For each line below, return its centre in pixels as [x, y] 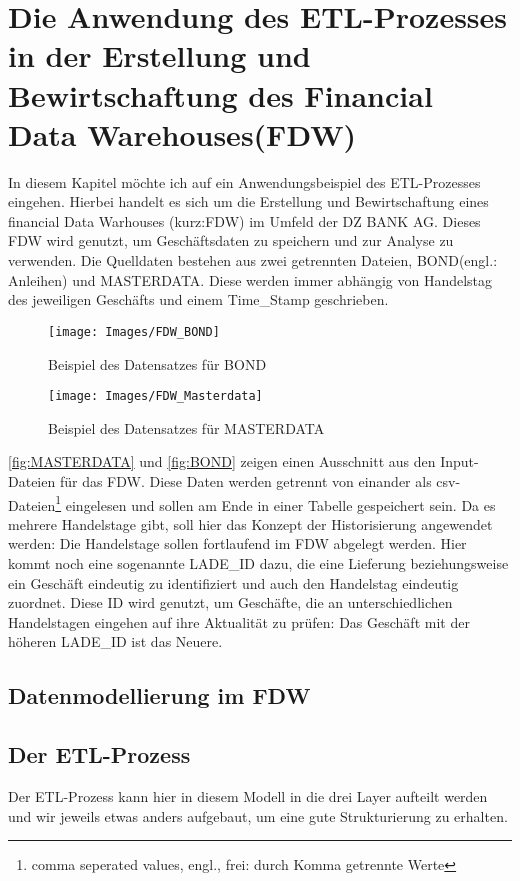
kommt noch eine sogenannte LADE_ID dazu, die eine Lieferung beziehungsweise [258, 562]
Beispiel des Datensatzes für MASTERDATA [186, 427]
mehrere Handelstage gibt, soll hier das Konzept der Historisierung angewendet [250, 523]
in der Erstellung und [159, 55]
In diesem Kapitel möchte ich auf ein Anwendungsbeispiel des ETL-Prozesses [244, 181]
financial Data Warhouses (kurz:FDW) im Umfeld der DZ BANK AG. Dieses [244, 220]
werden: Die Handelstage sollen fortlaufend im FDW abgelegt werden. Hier [237, 543]
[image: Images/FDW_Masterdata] [155, 396]
